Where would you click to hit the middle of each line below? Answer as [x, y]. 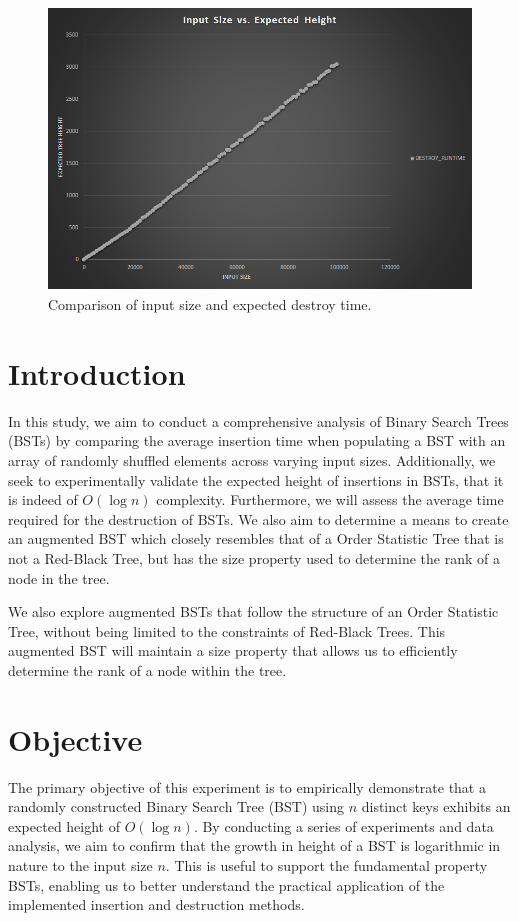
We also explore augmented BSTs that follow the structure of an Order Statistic [253, 611]
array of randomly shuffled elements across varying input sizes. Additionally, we [252, 459]
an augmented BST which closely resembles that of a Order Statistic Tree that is [256, 538]
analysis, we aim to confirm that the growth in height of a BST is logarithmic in [254, 845]
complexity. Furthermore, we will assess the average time [330, 499]
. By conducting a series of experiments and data [343, 825]
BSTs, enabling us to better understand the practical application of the [226, 884]
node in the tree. [59, 577]
